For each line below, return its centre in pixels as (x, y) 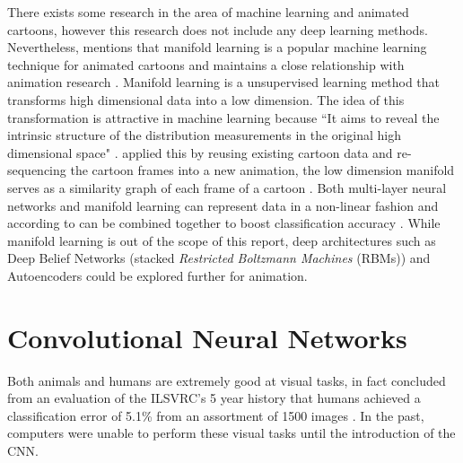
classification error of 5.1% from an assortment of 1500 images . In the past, (216, 415)
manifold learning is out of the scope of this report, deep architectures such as (222, 240)
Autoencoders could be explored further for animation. (157, 275)
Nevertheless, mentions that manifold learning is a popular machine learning (217, 47)
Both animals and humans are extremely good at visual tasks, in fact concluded (227, 380)
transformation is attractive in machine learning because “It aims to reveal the (223, 117)
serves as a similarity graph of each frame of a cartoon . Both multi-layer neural (227, 187)
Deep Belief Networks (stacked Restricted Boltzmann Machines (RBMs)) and (219, 258)
